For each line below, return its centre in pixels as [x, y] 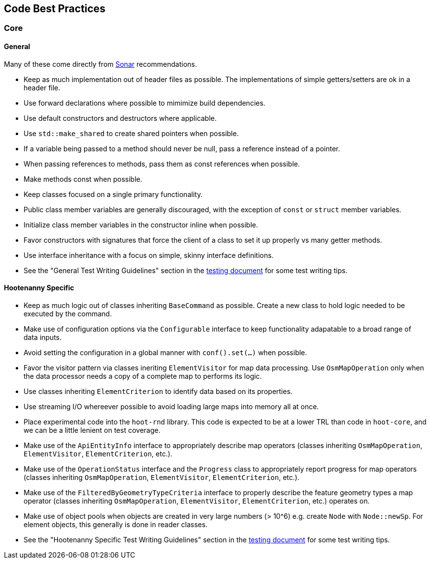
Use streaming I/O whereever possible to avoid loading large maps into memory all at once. [171, 406]
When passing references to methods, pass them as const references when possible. [162, 164]
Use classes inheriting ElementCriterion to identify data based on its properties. [158, 391]
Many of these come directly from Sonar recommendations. [100, 64]
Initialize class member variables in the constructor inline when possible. [141, 225]
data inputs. [43, 337]
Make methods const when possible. [83, 179]
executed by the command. [68, 313]
